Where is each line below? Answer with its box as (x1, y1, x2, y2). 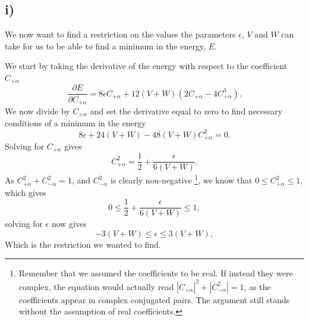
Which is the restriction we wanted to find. (5, 238, 161, 250)
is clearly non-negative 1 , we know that (111, 172, 253, 186)
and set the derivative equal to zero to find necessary (90, 104, 283, 117)
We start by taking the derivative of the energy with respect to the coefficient (5, 60, 288, 72)
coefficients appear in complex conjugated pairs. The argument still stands (18, 293, 290, 306)
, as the (244, 280, 271, 292)
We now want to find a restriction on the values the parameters (5, 28, 236, 40)
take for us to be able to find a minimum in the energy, (5, 39, 206, 52)
